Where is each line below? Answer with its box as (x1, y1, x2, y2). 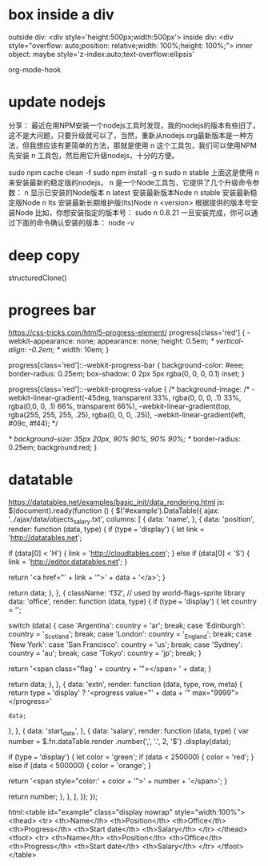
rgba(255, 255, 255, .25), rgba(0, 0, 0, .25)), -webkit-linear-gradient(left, (8, 409, 246, 419)
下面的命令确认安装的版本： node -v (14, 218, 134, 227)
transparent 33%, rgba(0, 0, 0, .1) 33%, (113, 392, 242, 402)
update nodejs (8, 93, 106, 112)
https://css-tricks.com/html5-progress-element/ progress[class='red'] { (8, 327, 246, 337)
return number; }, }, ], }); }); (8, 792, 98, 802)
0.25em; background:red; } (8, 442, 98, 452)
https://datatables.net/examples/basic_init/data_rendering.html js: (8, 497, 226, 506)
